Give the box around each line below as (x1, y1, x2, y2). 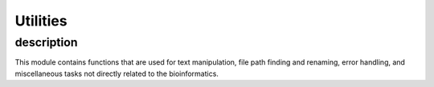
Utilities (14, 12, 68, 30)
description (14, 35, 78, 49)
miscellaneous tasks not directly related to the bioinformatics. (14, 69, 219, 78)
